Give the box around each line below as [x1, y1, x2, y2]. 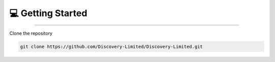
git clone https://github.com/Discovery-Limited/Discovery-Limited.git [20, 43, 203, 49]
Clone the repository [9, 30, 53, 36]
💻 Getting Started [9, 8, 88, 19]
